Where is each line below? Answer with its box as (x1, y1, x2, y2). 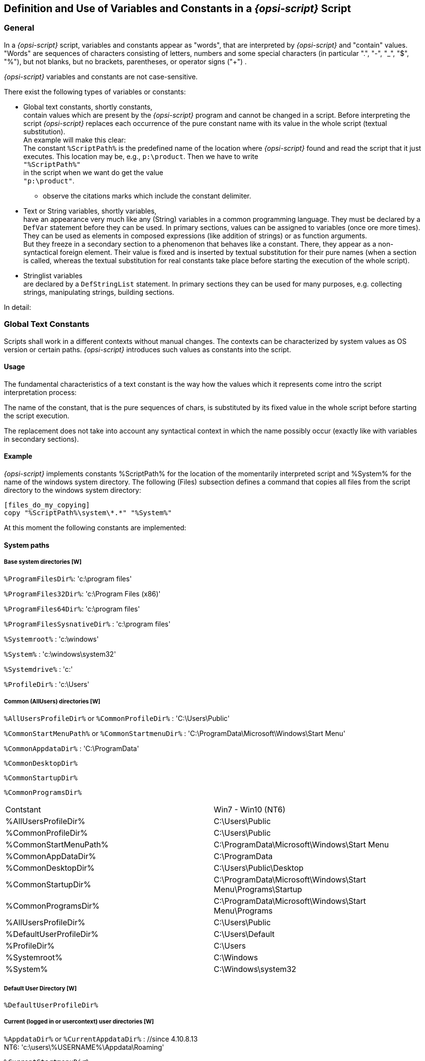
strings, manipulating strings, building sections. (23, 288, 174, 296)
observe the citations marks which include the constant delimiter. (43, 191, 252, 200)
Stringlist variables (23, 271, 83, 280)
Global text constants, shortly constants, (23, 102, 153, 111)
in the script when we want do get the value (23, 168, 163, 177)
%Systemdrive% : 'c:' (4, 665, 73, 674)
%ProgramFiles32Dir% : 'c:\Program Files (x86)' (4, 590, 161, 598)
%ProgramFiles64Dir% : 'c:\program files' (4, 605, 140, 613)
